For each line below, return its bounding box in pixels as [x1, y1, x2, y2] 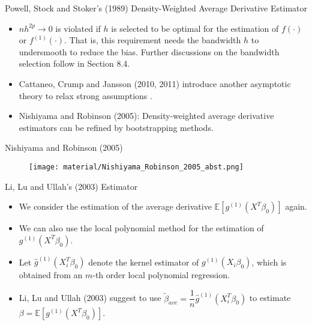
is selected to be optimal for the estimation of [111, 22, 279, 34]
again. [285, 200, 307, 213]
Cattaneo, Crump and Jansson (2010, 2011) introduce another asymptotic [19, 77, 291, 90]
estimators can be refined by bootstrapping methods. [19, 121, 214, 133]
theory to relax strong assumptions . [19, 89, 152, 102]
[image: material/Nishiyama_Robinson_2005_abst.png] [29, 162, 244, 171]
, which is [251, 255, 287, 268]
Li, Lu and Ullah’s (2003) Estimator [5, 180, 138, 192]
